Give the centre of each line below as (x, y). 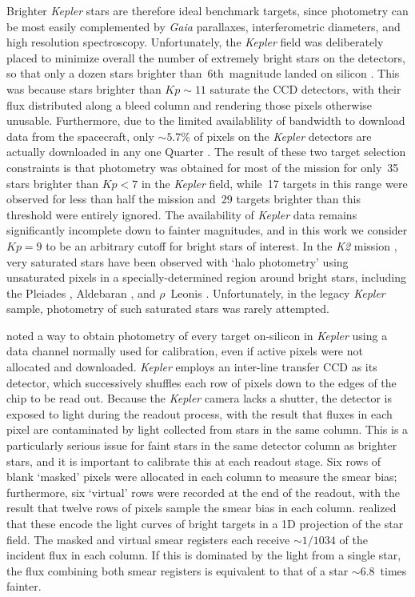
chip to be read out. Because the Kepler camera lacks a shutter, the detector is (199, 398)
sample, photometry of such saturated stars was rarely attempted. (168, 309)
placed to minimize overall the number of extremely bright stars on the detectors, (206, 57)
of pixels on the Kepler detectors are (283, 136)
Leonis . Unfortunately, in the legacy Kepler (278, 292)
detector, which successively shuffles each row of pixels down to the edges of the (202, 382)
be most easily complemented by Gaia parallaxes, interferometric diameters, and (204, 26)
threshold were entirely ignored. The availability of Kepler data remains (182, 214)
